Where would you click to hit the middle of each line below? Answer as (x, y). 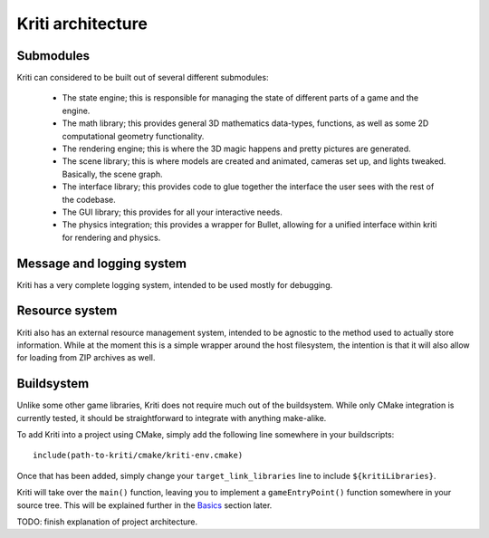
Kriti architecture (82, 24)
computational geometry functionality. (133, 136)
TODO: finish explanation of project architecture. (107, 522)
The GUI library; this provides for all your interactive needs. (172, 212)
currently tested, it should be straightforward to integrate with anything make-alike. (172, 418)
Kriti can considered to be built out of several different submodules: (143, 78)
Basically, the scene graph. (112, 174)
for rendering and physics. (111, 237)
